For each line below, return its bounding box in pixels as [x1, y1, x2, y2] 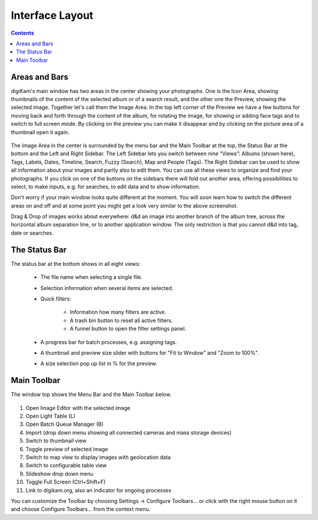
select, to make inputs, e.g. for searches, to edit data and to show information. [11, 183, 200, 190]
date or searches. [11, 229, 54, 236]
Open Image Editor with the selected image [25, 404, 131, 411]
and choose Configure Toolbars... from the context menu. [11, 506, 151, 513]
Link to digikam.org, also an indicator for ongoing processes [25, 486, 172, 494]
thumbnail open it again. [11, 128, 70, 135]
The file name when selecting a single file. [40, 274, 143, 281]
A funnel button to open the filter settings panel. [69, 325, 187, 332]
